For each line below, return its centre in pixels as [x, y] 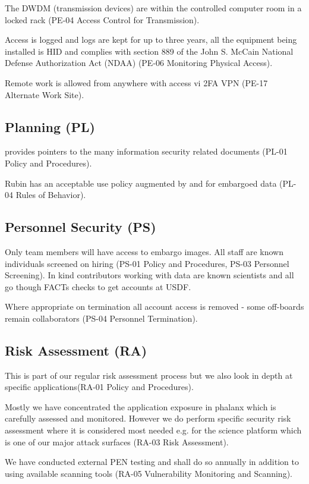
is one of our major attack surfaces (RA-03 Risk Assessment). [117, 441]
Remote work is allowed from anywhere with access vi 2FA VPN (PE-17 [136, 82]
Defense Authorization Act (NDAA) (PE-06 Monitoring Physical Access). [139, 63]
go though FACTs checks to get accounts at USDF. [98, 286]
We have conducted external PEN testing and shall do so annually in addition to [152, 462]
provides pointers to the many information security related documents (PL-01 [146, 151]
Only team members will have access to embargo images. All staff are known [144, 251]
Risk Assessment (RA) [76, 350]
